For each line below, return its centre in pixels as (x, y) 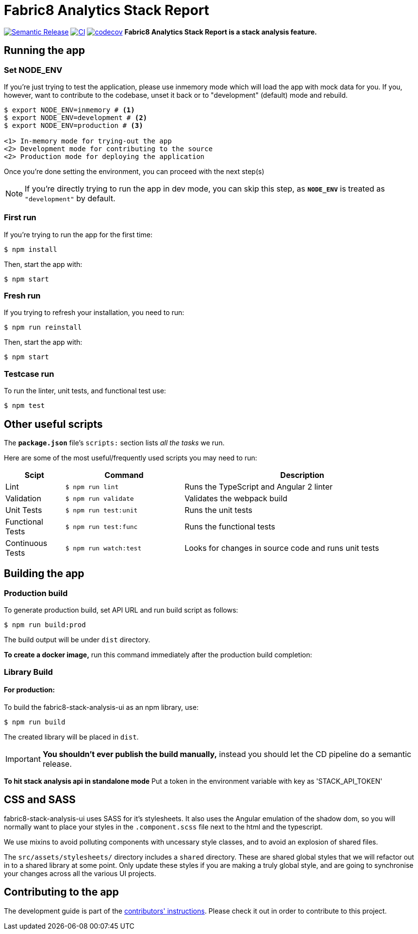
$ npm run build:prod (45, 625)
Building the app (44, 574)
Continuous (26, 543)
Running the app (44, 51)
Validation (23, 499)
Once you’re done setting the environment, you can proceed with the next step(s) (134, 171)
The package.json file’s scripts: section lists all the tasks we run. (114, 443)
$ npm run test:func (101, 527)
